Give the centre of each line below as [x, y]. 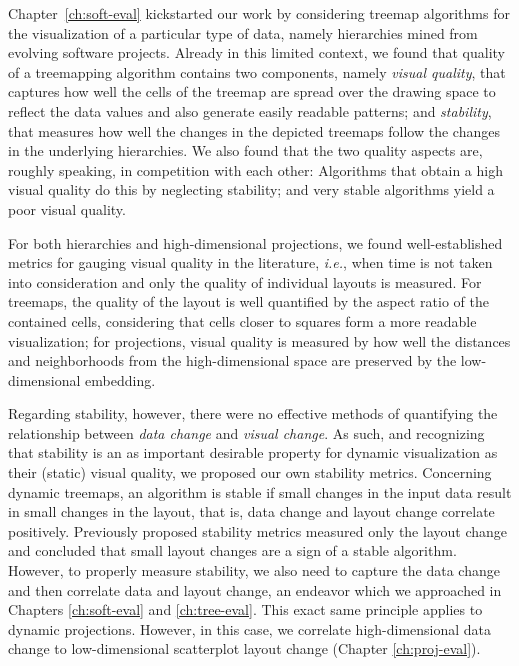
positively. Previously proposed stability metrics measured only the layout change [257, 530]
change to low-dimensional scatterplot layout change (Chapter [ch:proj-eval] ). [244, 648]
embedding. [120, 379]
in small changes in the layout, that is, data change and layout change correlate [251, 511]
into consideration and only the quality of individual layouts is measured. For [245, 281]
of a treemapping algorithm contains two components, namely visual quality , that [257, 71]
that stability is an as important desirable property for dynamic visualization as [253, 452]
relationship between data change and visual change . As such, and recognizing [246, 432]
